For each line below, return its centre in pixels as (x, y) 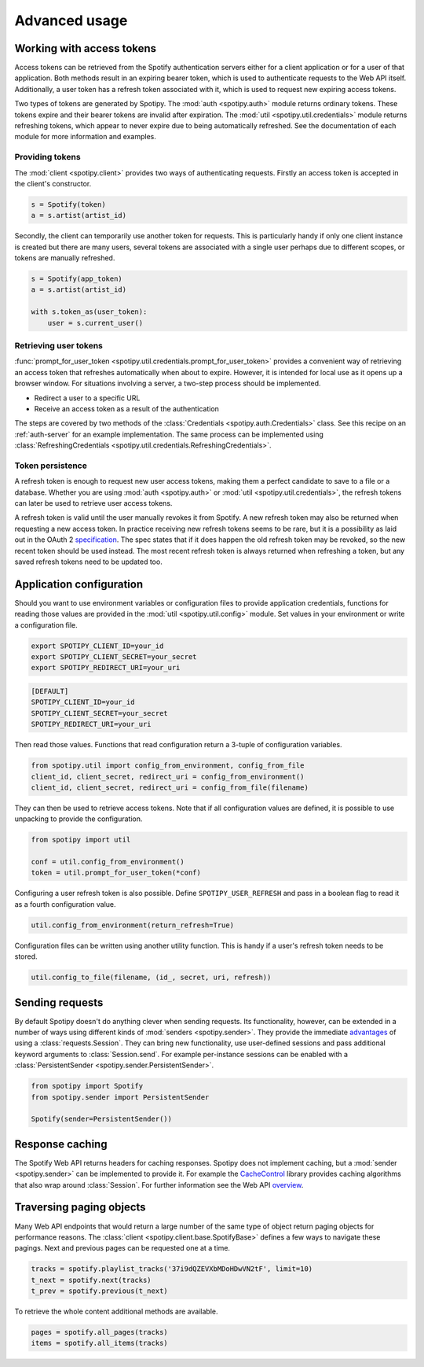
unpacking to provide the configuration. (79, 819)
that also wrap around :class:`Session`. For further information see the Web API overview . (159, 1185)
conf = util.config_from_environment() (108, 862)
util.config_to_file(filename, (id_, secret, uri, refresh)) (151, 978)
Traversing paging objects (80, 1207)
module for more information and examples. (85, 137)
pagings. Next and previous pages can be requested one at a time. (122, 1248)
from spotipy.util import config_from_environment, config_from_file (168, 766)
